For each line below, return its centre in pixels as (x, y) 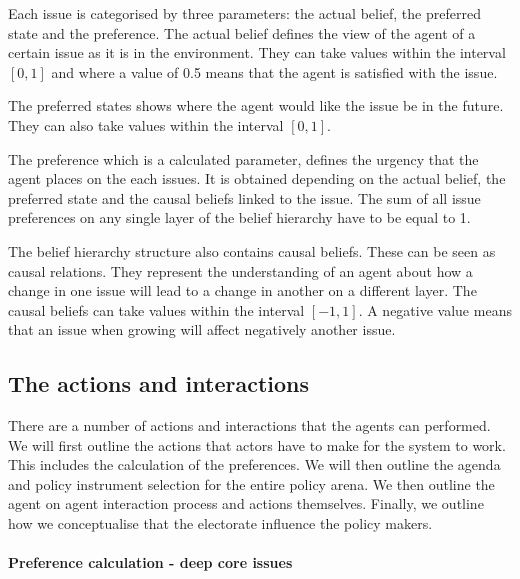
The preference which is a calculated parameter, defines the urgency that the (243, 158)
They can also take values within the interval (146, 124)
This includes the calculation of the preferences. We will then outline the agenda (254, 464)
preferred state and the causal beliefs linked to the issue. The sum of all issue (244, 197)
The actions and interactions (159, 383)
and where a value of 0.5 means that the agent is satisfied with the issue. (274, 71)
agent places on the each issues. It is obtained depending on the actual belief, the (257, 178)
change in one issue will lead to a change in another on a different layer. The (242, 290)
